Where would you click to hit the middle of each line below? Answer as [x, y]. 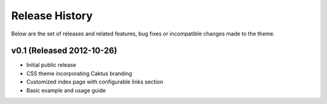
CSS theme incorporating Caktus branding [79, 73]
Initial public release [51, 65]
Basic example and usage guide [66, 90]
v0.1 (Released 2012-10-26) [64, 51]
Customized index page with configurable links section [95, 82]
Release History [52, 16]
